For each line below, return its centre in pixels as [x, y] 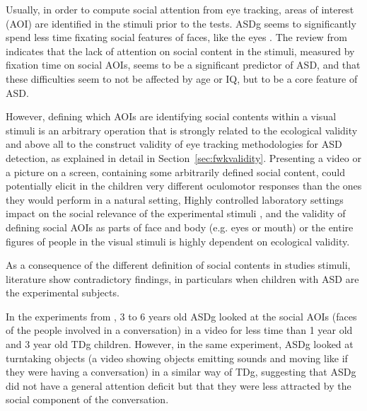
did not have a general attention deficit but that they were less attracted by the [179, 385]
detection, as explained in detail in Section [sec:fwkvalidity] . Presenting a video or [183, 157]
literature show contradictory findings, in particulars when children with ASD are [182, 278]
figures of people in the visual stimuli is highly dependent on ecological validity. [178, 241]
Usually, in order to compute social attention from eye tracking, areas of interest [180, 9]
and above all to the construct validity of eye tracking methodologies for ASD [174, 144]
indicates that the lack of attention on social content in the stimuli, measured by [180, 51]
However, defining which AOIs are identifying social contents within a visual [171, 116]
